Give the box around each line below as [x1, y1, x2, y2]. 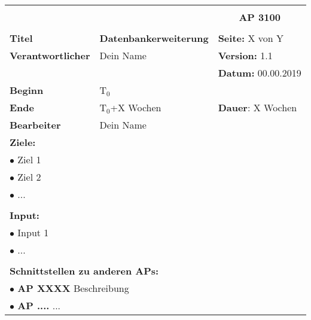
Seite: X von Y [218, 31, 283, 45]
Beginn [10, 83, 44, 97]
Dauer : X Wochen [218, 100, 297, 114]
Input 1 [17, 225, 49, 239]
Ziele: [10, 135, 36, 149]
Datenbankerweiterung [99, 31, 209, 45]
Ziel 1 [17, 153, 41, 166]
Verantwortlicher [10, 48, 90, 62]
